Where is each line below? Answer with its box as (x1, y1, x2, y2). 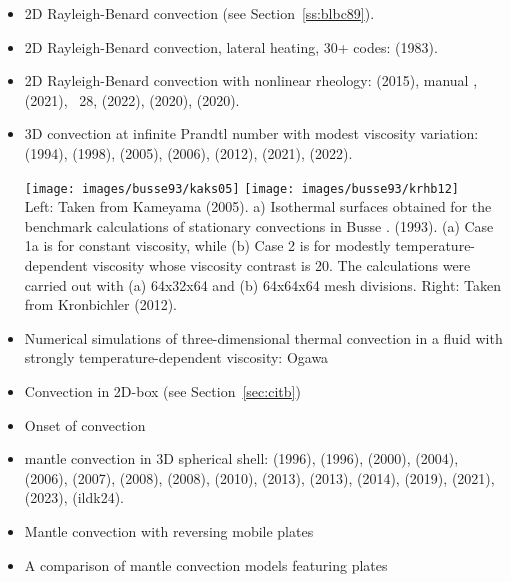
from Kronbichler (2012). (24, 294, 177, 315)
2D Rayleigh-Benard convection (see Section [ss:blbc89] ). (24, 3, 375, 23)
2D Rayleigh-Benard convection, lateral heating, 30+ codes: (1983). (24, 36, 438, 57)
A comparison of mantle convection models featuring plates (24, 554, 388, 575)
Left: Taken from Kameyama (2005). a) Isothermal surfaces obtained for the (24, 196, 492, 217)
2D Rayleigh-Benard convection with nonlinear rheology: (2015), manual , (24, 70, 478, 91)
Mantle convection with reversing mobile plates (24, 520, 314, 541)
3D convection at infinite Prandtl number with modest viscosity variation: (24, 123, 479, 144)
